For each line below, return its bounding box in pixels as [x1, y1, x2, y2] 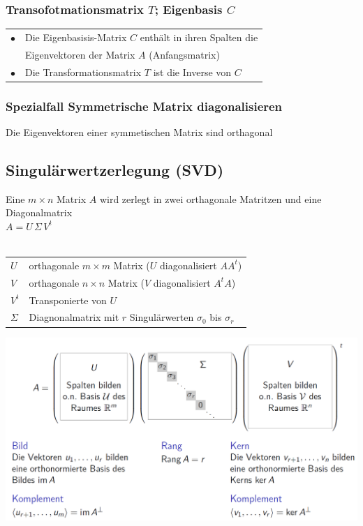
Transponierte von [29, 292, 107, 307]
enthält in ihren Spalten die [140, 29, 258, 44]
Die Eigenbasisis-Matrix [25, 29, 127, 44]
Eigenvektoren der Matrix [25, 47, 135, 61]
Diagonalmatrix [6, 205, 73, 220]
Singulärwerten [129, 310, 194, 324]
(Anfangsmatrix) [149, 47, 220, 61]
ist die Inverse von [153, 64, 232, 79]
